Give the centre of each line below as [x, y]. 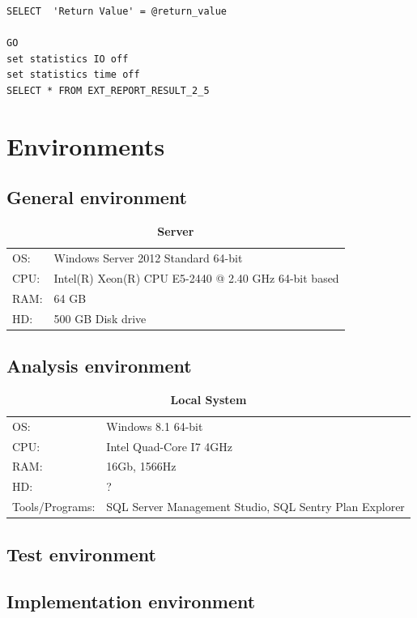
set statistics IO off [68, 59]
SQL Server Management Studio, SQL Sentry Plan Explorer [255, 507]
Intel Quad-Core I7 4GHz [170, 446]
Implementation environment [131, 601]
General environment [97, 197]
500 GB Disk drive [100, 318]
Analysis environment [99, 365]
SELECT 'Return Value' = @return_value [117, 11]
